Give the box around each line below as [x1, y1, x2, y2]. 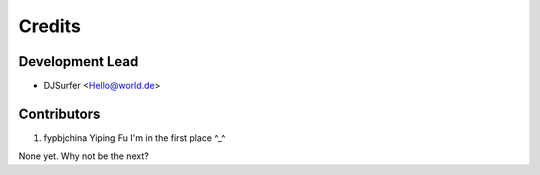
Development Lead [18, 53, 139, 70]
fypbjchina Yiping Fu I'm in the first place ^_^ [43, 131, 226, 144]
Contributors [18, 105, 101, 122]
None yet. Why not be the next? [18, 150, 149, 162]
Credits [18, 15, 82, 37]
